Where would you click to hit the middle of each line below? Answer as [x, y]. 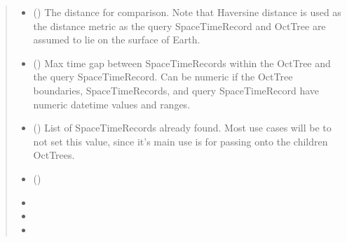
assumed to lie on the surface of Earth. [117, 40]
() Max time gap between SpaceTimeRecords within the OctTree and [182, 63]
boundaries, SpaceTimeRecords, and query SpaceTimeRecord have [176, 90]
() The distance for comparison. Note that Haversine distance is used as [187, 12]
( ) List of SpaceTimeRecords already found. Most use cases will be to [182, 128]
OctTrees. [54, 155]
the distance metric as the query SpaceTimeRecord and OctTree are [179, 26]
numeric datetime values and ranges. [112, 104]
